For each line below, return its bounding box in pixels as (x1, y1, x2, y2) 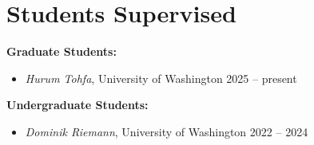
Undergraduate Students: (6, 96, 149, 113)
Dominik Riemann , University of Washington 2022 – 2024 (25, 123, 308, 139)
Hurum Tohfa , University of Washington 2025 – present (25, 69, 297, 86)
